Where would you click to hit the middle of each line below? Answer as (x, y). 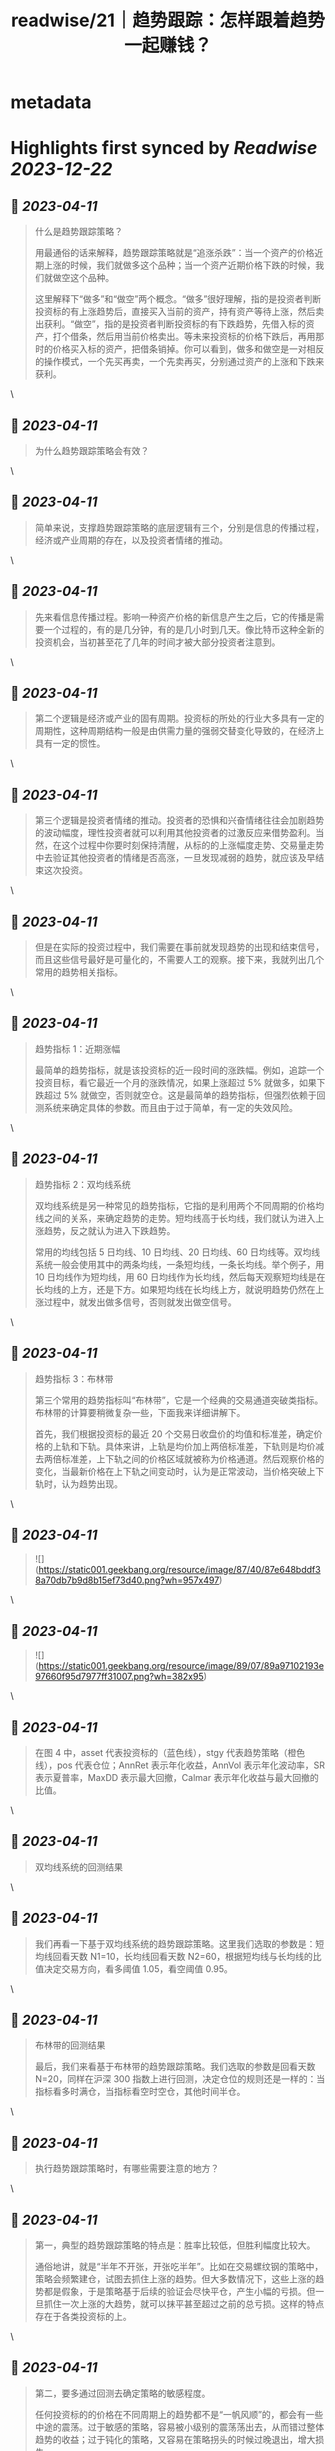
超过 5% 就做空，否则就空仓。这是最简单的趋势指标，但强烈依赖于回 (184, 1095)
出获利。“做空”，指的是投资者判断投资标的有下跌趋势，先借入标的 (170, 324)
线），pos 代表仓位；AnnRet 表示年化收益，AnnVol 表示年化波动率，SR (179, 1765)
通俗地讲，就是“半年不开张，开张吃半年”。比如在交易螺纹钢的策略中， (179, 2266)
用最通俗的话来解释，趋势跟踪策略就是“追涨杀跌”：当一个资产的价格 (174, 253)
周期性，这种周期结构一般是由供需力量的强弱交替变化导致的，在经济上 (179, 731)
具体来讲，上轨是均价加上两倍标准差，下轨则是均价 (210, 1446)
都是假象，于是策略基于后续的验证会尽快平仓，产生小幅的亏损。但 (179, 2291)
